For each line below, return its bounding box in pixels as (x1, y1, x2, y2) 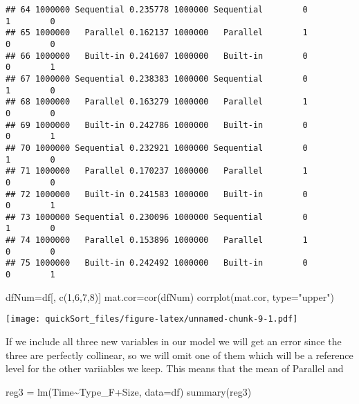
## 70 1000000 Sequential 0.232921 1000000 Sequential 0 (6, 143, 308, 153)
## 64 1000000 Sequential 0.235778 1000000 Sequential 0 (6, 5, 308, 15)
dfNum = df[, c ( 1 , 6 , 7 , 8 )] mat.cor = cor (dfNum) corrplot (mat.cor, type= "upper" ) (6, 289, 334, 304)
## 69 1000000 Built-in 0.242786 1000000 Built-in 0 (6, 120, 308, 130)
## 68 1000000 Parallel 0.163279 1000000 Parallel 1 (6, 97, 308, 107)
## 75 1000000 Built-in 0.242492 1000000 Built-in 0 (6, 258, 308, 268)
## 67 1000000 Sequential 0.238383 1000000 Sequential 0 (6, 73, 308, 84)
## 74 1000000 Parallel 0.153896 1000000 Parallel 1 (6, 235, 308, 246)
